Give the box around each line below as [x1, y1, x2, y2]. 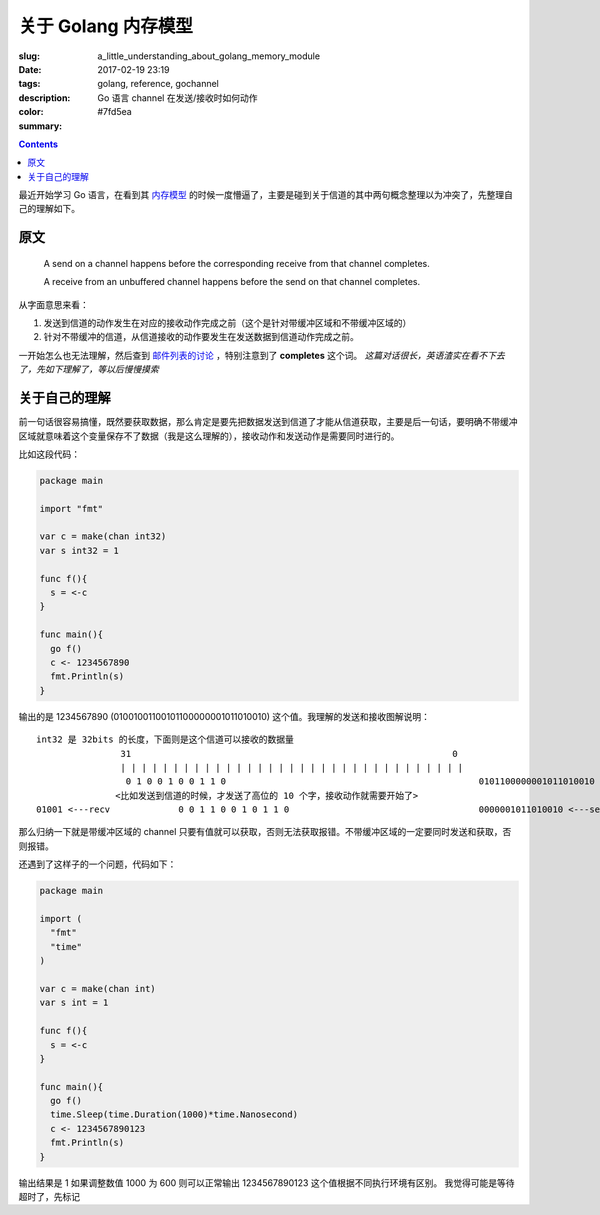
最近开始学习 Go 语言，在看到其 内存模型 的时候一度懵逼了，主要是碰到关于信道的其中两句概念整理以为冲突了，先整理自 [18, 189, 514, 201]
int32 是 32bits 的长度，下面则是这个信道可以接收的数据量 [36, 734, 295, 745]
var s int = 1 [39, 997, 109, 1009]
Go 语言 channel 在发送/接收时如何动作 [97, 91, 258, 104]
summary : [18, 120, 63, 132]
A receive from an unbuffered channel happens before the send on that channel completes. [43, 276, 420, 288]
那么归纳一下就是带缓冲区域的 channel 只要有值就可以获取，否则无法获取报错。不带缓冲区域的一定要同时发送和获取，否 [18, 826, 512, 838]
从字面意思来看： [18, 298, 89, 310]
